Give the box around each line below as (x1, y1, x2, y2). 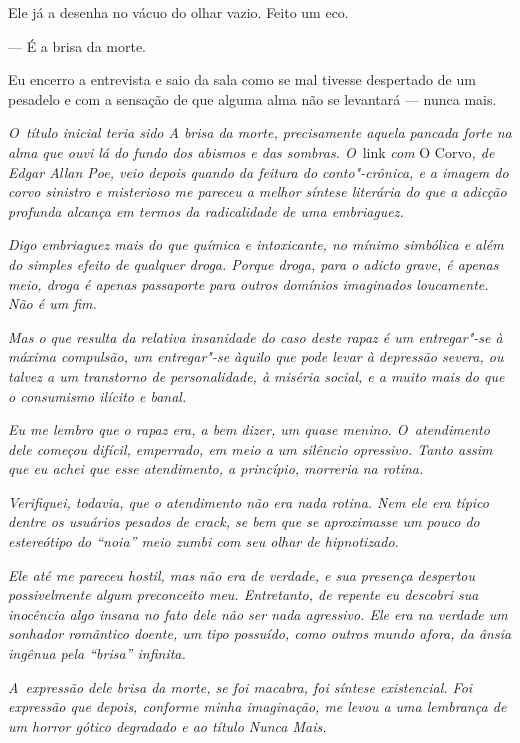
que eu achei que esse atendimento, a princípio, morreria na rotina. (8, 458, 424, 479)
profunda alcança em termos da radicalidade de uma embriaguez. (8, 200, 404, 221)
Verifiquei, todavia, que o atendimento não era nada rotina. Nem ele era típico (8, 491, 489, 512)
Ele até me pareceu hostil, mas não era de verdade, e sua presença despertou (8, 564, 475, 585)
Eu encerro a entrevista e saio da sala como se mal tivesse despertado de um (8, 69, 476, 90)
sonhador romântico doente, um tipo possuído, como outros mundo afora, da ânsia (8, 623, 512, 644)
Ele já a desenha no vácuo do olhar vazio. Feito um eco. (8, 2, 349, 22)
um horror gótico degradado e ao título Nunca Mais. (8, 715, 327, 736)
